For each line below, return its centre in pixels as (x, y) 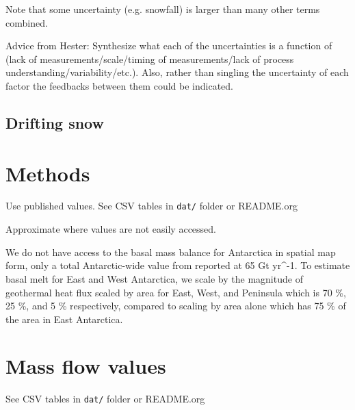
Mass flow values (86, 366)
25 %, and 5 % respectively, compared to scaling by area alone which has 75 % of (176, 306)
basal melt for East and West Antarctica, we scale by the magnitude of (154, 278)
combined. (27, 22)
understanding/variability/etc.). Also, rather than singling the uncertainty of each (177, 72)
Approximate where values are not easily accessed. (111, 229)
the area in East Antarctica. (64, 319)
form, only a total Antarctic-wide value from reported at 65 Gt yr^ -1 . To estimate (178, 265)
